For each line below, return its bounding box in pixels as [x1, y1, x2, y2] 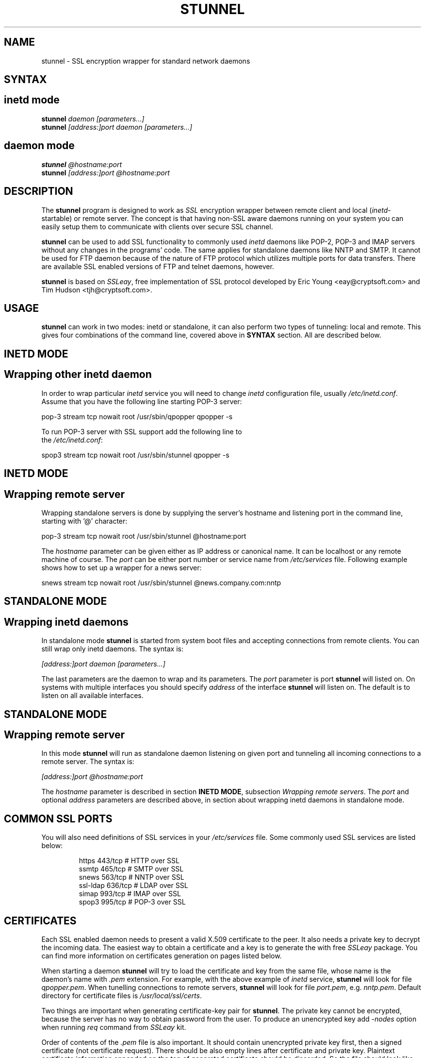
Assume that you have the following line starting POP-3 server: [41, 397, 242, 406]
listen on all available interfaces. [41, 691, 144, 700]
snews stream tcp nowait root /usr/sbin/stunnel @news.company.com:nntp [41, 578, 281, 587]
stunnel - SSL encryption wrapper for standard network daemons [41, 56, 250, 65]
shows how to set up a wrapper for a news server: [41, 563, 202, 572]
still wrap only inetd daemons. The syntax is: [41, 645, 184, 653]
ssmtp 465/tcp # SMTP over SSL [79, 865, 184, 873]
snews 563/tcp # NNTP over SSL [79, 873, 184, 882]
